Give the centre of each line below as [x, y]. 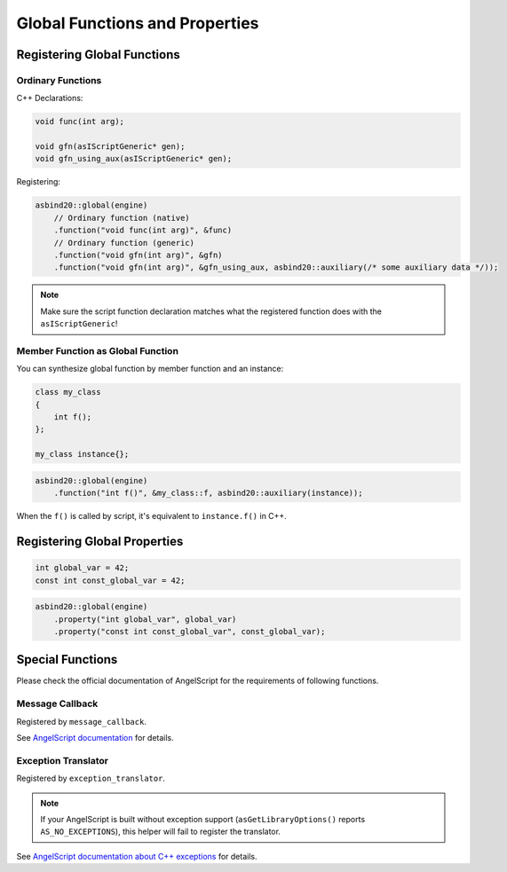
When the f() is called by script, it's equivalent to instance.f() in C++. [152, 516]
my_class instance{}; [82, 454]
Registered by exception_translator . [91, 778]
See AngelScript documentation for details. [95, 737]
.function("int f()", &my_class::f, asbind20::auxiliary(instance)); [208, 493]
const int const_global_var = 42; [110, 580]
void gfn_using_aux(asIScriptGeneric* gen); [134, 159]
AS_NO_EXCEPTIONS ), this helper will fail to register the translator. [161, 832]
